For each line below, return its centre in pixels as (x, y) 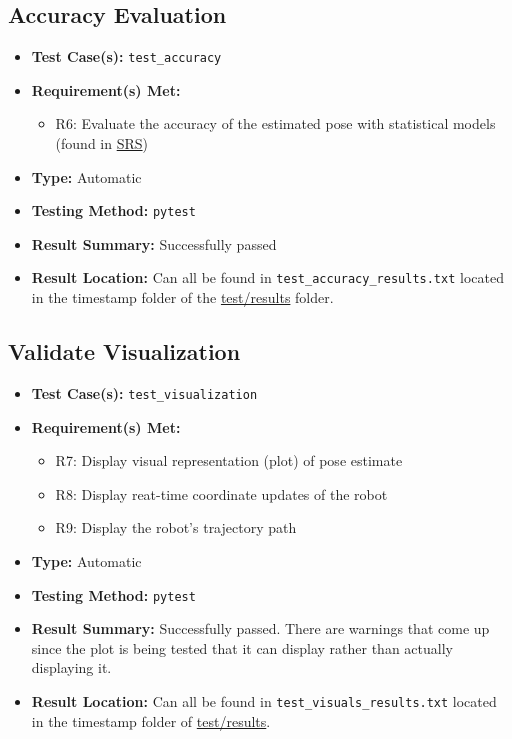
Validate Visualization (124, 351)
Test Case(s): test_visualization (144, 392)
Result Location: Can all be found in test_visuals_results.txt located (264, 701)
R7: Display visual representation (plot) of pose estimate (229, 460)
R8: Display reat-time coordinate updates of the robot (221, 493)
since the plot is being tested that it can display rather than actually (242, 647)
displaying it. (71, 667)
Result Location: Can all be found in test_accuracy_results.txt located (267, 277)
